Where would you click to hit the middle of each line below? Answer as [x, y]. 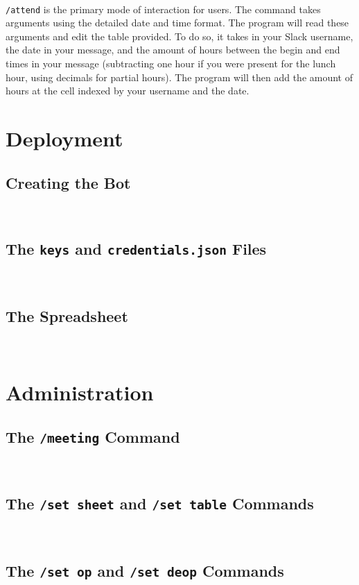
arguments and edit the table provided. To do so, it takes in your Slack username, [179, 36]
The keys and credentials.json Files [136, 249]
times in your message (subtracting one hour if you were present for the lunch [171, 63]
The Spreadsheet [67, 315]
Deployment [64, 138]
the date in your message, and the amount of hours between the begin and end [173, 50]
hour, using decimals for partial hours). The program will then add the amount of [179, 77]
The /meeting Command [93, 436]
